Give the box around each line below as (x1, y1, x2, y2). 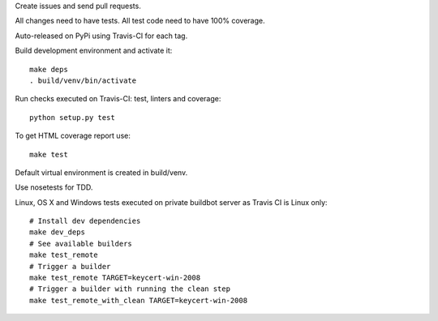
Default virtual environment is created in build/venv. (15, 167, 188, 178)
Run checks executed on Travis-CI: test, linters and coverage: (15, 94, 221, 104)
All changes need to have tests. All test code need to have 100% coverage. (15, 16, 265, 26)
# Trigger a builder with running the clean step (29, 285, 231, 293)
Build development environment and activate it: (15, 45, 173, 56)
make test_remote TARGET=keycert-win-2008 (29, 273, 201, 283)
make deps (29, 65, 68, 74)
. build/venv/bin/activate (29, 75, 137, 85)
